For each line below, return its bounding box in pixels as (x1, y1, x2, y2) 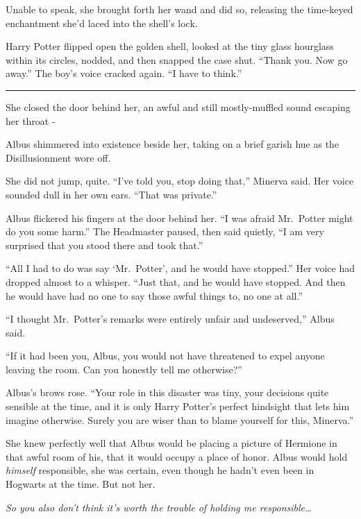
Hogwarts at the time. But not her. (6, 477, 156, 491)
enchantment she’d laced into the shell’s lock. (6, 15, 198, 30)
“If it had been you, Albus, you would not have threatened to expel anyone (6, 348, 325, 363)
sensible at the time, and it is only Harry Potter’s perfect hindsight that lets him (6, 399, 350, 414)
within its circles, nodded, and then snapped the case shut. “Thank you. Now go (6, 52, 348, 67)
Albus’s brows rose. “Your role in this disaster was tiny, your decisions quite (6, 385, 329, 400)
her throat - (6, 113, 56, 128)
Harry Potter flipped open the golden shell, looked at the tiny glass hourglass (6, 39, 334, 53)
